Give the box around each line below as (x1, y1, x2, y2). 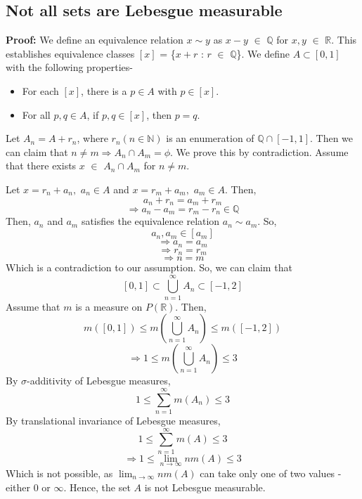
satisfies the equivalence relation (81, 214, 220, 228)
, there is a (81, 83, 127, 98)
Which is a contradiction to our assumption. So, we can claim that (6, 259, 292, 274)
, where (77, 131, 108, 145)
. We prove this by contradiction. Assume (170, 144, 349, 159)
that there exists (6, 158, 77, 173)
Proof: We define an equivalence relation (6, 32, 183, 47)
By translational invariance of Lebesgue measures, (6, 413, 221, 427)
